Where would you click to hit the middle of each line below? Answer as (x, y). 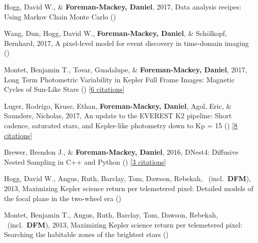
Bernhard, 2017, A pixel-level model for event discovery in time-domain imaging (127, 43)
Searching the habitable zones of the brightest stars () (86, 234)
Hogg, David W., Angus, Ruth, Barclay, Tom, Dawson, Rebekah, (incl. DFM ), (128, 178)
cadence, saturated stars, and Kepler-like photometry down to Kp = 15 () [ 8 (121, 125)
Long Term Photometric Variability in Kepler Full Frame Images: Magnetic (119, 79)
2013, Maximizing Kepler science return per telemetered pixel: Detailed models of (129, 188)
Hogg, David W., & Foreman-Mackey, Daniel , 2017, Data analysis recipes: (123, 6)
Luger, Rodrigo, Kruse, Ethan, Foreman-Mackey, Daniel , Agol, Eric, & (118, 106)
